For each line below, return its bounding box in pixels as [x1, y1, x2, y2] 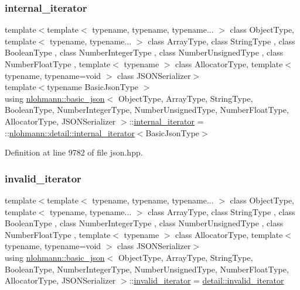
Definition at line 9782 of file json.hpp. [5, 146, 143, 158]
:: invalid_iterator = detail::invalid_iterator [129, 274, 284, 286]
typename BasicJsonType [47, 81, 139, 93]
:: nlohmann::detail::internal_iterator [5, 126, 135, 139]
